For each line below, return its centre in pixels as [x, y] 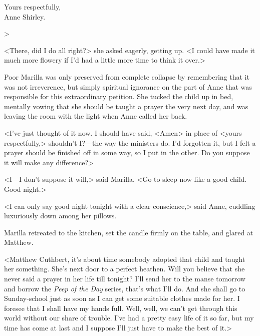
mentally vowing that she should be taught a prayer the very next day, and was [126, 106]
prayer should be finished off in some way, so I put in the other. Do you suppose [127, 152]
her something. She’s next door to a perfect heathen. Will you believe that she [124, 269]
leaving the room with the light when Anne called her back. [96, 116]
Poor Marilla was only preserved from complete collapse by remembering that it [127, 76]
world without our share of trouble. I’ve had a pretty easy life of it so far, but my [129, 318]
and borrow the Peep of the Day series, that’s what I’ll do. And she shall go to [125, 288]
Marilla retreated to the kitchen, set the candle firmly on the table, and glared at [129, 232]
